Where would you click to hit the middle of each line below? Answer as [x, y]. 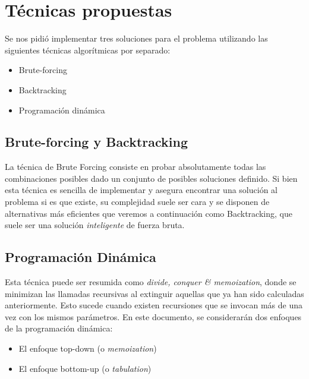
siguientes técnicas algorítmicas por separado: [88, 50]
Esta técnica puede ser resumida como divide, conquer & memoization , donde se [151, 282]
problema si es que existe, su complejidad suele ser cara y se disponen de [137, 202]
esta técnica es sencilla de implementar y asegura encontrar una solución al [141, 190]
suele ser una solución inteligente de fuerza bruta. [95, 225]
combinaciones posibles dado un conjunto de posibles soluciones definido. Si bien [151, 178]
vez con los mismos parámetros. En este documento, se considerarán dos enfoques [153, 316]
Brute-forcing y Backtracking [97, 142]
